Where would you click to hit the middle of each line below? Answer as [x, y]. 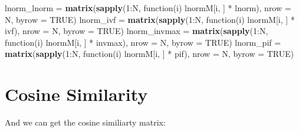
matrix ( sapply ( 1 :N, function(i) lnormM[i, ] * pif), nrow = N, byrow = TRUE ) [149, 54]
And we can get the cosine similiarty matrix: [85, 122]
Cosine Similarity [76, 94]
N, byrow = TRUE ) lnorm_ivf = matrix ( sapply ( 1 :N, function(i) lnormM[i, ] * [150, 19]
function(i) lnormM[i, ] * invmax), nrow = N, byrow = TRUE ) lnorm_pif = [143, 42]
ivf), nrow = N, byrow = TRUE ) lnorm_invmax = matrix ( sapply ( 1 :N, [137, 31]
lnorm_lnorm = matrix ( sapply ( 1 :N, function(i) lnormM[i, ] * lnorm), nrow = [148, 8]
